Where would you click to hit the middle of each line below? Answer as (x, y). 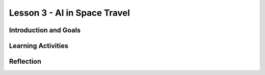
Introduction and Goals (45, 30)
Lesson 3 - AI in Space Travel (69, 13)
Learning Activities (39, 46)
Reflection (25, 62)
